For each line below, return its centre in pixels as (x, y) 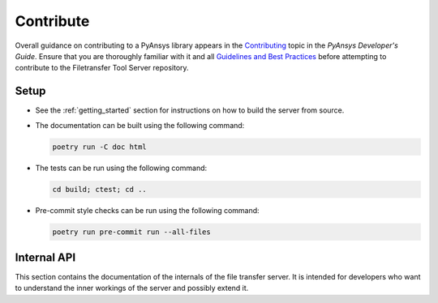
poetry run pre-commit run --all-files (131, 232)
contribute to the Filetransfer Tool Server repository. (102, 68)
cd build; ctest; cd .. (100, 189)
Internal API (45, 257)
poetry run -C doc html (100, 147)
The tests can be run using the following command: (121, 168)
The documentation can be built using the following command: (140, 125)
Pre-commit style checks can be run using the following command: (147, 210)
